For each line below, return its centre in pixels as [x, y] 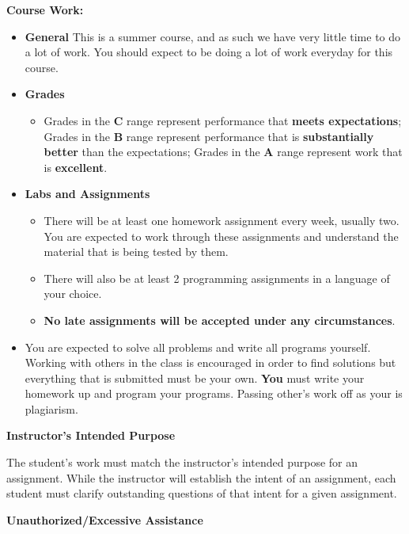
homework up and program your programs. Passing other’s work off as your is [214, 393]
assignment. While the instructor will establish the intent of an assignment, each [201, 477]
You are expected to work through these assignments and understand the [221, 236]
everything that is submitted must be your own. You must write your [195, 378]
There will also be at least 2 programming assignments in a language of [217, 278]
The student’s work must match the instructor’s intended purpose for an [182, 462]
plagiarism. [51, 408]
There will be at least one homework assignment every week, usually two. [222, 220]
